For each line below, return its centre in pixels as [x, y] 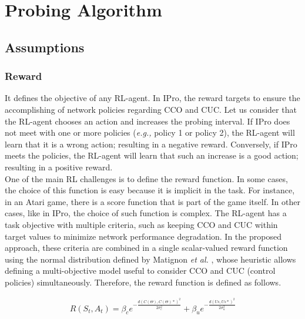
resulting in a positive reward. [59, 167]
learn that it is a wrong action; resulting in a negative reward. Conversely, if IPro [151, 144]
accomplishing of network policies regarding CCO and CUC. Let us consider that [151, 109]
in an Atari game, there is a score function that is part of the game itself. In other [152, 201]
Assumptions [45, 47]
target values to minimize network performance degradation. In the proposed [143, 236]
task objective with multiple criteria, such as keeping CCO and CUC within [141, 224]
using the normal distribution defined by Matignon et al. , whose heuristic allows [150, 259]
